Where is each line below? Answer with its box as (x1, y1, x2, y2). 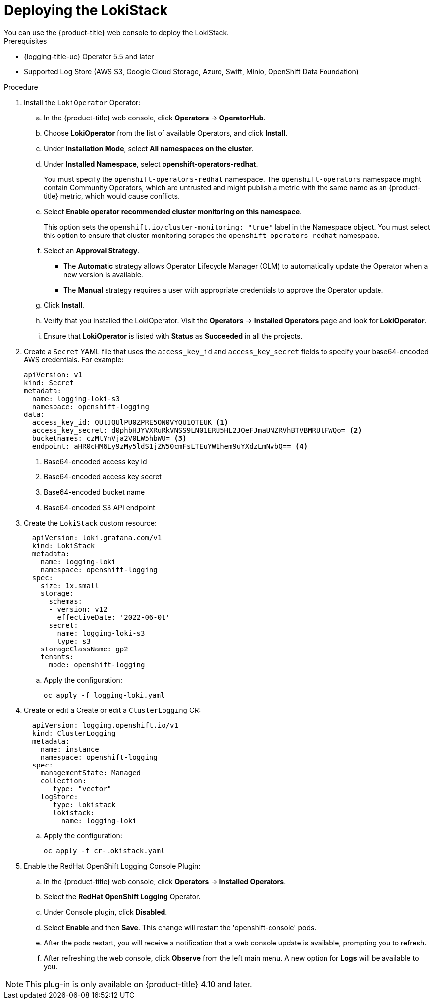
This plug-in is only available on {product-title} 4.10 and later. (25, 979, 252, 989)
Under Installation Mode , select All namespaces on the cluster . (44, 144, 254, 153)
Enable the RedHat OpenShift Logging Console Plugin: (24, 861, 201, 870)
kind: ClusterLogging (32, 729, 116, 737)
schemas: (49, 597, 83, 605)
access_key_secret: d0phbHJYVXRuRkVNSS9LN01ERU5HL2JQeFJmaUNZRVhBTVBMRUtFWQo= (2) (32, 426, 362, 434)
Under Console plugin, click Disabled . (44, 907, 167, 916)
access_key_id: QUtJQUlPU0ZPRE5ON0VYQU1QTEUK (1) (32, 418, 229, 426)
